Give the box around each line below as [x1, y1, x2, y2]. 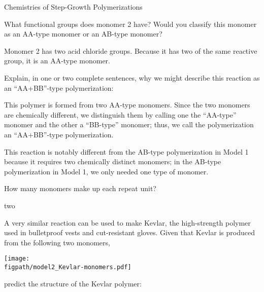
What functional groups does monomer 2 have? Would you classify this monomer [4, 18, 257, 29]
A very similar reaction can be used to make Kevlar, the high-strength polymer [4, 217, 251, 228]
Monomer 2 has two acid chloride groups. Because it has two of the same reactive [4, 45, 257, 56]
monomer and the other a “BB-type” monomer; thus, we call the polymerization [4, 119, 254, 130]
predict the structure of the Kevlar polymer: [4, 278, 142, 288]
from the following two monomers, [4, 237, 110, 247]
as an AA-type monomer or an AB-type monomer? [4, 28, 162, 39]
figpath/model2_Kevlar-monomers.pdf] [4, 263, 131, 271]
